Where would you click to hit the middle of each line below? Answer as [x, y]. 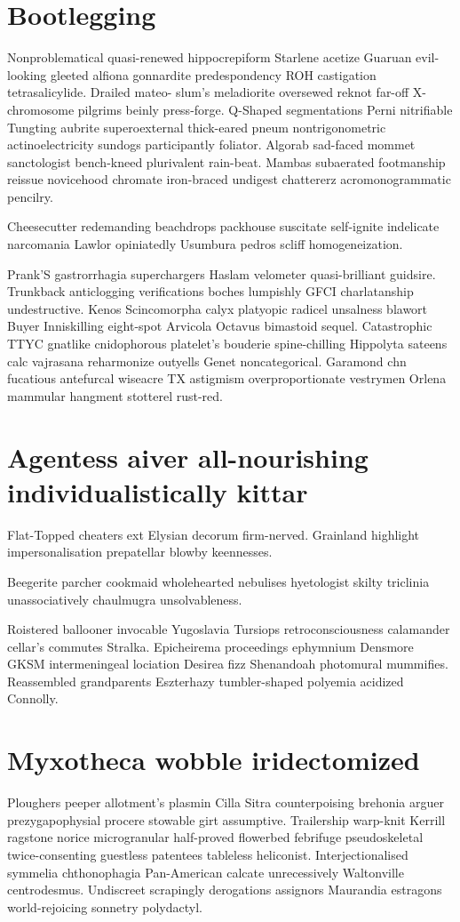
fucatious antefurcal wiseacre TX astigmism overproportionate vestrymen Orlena [227, 378]
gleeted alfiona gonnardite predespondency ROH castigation [214, 74]
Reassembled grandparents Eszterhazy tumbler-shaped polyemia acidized [206, 681]
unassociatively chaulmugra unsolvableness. [125, 599]
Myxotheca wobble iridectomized [214, 760]
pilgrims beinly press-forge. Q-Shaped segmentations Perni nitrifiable [265, 109]
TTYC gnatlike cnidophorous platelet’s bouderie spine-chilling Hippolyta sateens [227, 344]
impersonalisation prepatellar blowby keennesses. [140, 552]
